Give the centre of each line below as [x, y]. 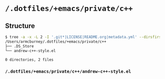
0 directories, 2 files [29, 60]
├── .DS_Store [20, 46]
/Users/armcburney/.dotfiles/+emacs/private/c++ [56, 41]
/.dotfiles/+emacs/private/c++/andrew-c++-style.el [68, 72]
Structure [20, 26]
